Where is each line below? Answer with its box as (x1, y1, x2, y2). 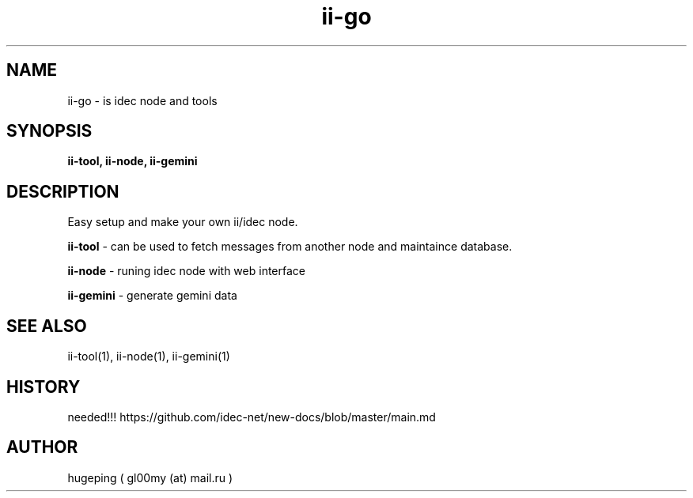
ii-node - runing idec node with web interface (67, 264, 305, 278)
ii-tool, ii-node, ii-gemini (67, 154, 198, 168)
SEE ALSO (6, 315, 87, 336)
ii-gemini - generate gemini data (67, 289, 237, 303)
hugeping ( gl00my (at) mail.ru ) (67, 470, 233, 485)
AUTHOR (6, 437, 78, 458)
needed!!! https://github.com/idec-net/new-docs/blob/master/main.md (67, 409, 436, 424)
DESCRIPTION (6, 181, 119, 202)
